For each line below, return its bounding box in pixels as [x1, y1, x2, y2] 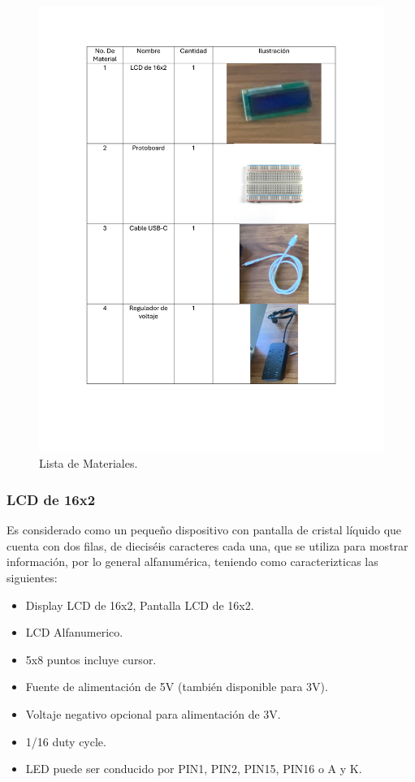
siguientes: [6, 569, 58, 586]
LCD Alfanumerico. [25, 624, 123, 641]
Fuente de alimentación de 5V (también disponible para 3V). [25, 678, 328, 695]
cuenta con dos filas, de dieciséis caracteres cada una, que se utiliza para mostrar [6, 537, 409, 554]
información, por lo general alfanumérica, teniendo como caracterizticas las [6, 553, 378, 570]
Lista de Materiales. [39, 455, 138, 472]
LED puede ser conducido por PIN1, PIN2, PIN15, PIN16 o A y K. [25, 760, 362, 777]
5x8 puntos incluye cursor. [25, 650, 157, 668]
